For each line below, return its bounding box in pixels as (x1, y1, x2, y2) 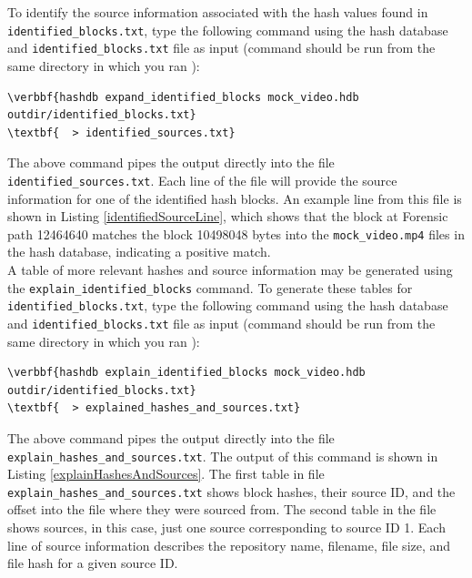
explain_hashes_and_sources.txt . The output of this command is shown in (7, 446, 438, 465)
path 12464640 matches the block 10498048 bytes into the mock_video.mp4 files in (7, 224, 465, 243)
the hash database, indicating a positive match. (7, 242, 271, 261)
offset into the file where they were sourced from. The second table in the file (7, 500, 437, 519)
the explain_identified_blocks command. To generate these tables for (7, 278, 413, 297)
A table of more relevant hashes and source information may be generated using (7, 259, 453, 279)
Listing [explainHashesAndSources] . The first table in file (7, 464, 325, 483)
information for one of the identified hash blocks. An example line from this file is (7, 188, 462, 208)
